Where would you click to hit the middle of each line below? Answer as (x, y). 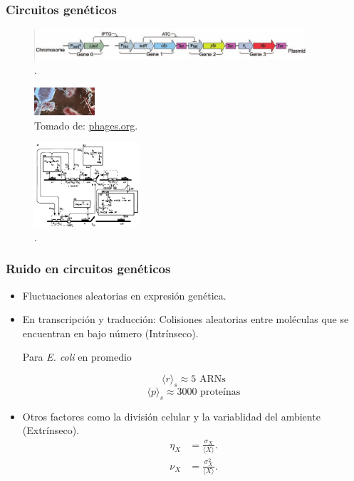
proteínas (220, 392)
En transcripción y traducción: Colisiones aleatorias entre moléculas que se (186, 319)
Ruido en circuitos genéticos (88, 269)
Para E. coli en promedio (77, 357)
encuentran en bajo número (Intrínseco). (110, 333)
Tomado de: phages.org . (86, 125)
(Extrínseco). (51, 430)
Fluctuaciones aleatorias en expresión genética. (124, 295)
